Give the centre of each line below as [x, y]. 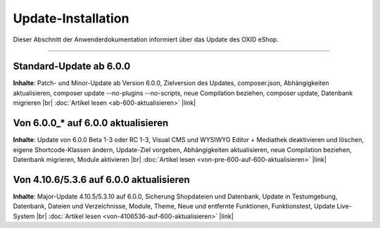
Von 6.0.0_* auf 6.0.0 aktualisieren [91, 123]
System [24, 216]
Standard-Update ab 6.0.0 [72, 66]
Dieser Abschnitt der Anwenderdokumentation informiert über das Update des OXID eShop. [146, 39]
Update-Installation [71, 18]
